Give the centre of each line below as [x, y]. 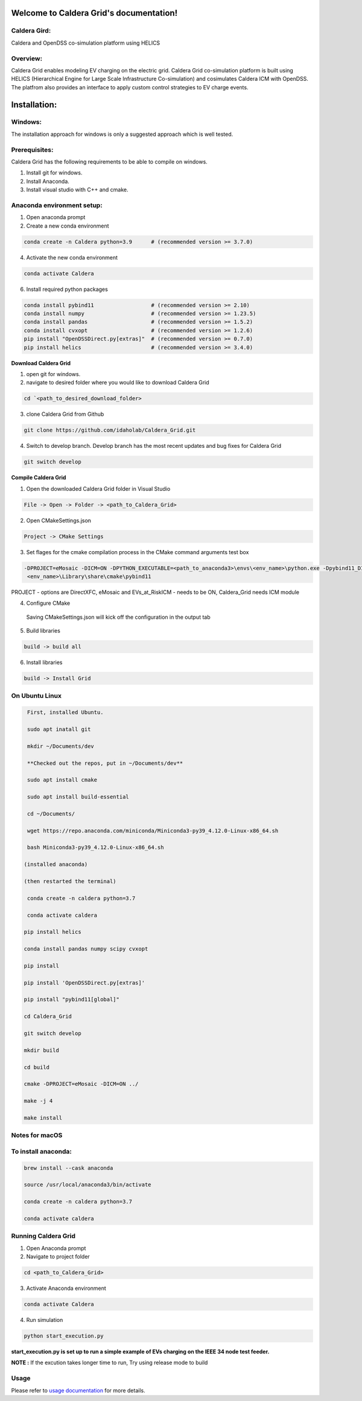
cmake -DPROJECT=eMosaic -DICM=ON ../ [81, 1084]
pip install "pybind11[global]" [72, 1000]
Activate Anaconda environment [66, 1288]
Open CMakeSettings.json [59, 520]
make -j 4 [38, 1101]
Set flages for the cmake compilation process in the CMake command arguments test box [138, 552]
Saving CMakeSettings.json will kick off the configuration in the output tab [118, 617]
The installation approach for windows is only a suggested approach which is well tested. [122, 134]
